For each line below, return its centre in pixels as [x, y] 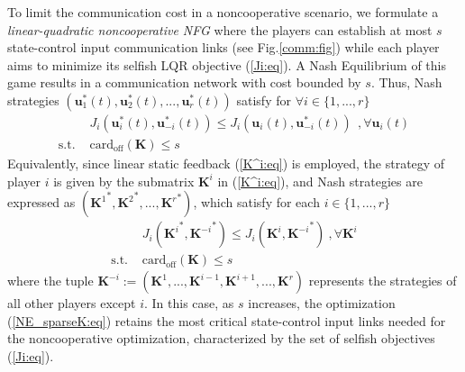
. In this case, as [189, 303]
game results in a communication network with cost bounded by [184, 82]
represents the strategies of [383, 281]
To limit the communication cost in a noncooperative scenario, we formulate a [223, 12]
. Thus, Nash [406, 82]
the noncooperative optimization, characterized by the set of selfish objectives [221, 338]
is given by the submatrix [124, 181]
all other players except [72, 303]
